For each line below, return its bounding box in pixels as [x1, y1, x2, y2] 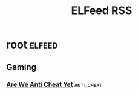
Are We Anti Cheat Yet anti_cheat [6, 80, 102, 89]
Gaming [6, 62, 37, 72]
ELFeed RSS [71, 4, 133, 18]
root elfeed [6, 38, 58, 52]
